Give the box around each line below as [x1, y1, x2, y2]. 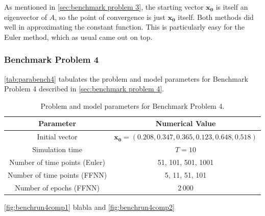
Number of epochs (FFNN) [15, 182, 100, 193]
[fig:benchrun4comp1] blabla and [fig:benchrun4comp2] [4, 201, 175, 212]
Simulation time [32, 144, 82, 155]
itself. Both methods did [178, 11, 254, 22]
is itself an [215, 2, 248, 12]
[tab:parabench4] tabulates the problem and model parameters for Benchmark [4, 73, 248, 84]
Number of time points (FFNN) [8, 169, 107, 180]
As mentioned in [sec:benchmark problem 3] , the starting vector [4, 2, 204, 12]
